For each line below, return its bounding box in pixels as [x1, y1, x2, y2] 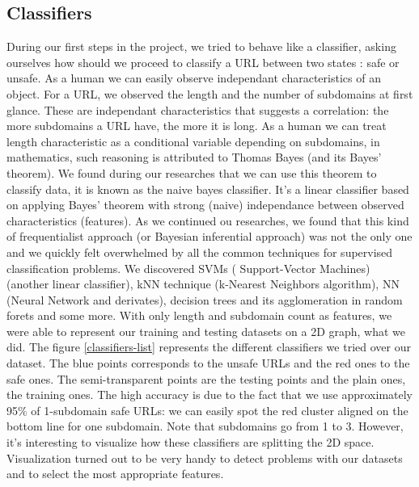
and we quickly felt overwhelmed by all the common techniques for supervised [6, 243, 393, 260]
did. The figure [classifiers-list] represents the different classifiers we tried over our [6, 338, 411, 355]
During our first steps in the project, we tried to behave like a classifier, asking [6, 38, 396, 55]
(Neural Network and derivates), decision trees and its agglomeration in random [6, 291, 403, 308]
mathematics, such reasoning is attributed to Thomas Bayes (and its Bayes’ [6, 149, 382, 166]
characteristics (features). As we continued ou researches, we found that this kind [6, 212, 409, 229]
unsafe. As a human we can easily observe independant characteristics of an [6, 69, 381, 86]
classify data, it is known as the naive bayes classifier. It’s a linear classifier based [6, 180, 409, 197]
